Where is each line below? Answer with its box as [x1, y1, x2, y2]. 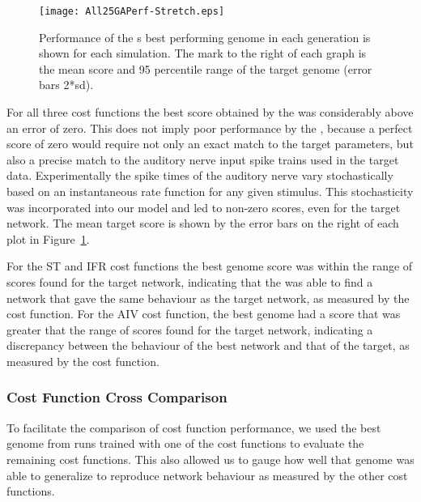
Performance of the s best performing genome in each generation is [39, 28, 371, 45]
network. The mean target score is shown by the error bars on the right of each [6, 215, 399, 232]
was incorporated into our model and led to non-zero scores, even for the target [6, 198, 401, 215]
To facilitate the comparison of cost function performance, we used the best [6, 419, 381, 436]
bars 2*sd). [39, 76, 94, 93]
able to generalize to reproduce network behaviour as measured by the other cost [6, 466, 408, 483]
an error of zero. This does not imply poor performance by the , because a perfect [6, 119, 413, 136]
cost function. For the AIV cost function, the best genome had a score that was [6, 305, 401, 322]
